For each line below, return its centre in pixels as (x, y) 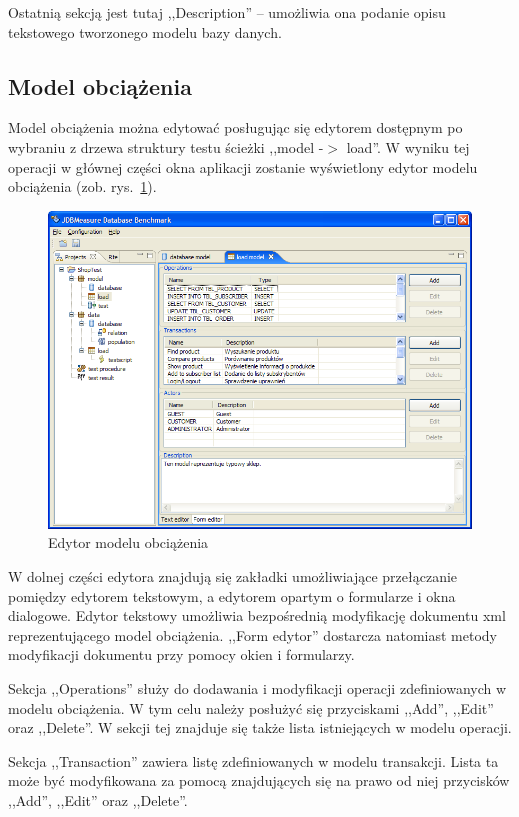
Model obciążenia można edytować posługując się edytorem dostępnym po (235, 127)
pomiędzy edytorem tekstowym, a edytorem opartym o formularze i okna (232, 595)
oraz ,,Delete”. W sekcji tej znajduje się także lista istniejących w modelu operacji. (260, 727)
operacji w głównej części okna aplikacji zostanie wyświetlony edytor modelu (243, 166)
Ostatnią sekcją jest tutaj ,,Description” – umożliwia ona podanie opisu (227, 12)
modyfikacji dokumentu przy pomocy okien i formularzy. (181, 654)
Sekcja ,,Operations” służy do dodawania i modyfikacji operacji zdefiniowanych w (257, 687)
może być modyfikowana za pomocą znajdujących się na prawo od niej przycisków (259, 780)
